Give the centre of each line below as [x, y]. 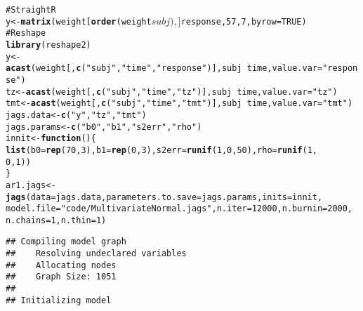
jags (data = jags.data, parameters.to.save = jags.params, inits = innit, [164, 197]
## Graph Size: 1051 [61, 277]
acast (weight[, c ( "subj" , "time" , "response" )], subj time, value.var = [164, 68]
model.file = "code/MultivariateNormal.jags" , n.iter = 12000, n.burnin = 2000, [179, 209]
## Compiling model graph [66, 242]
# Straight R [31, 10]
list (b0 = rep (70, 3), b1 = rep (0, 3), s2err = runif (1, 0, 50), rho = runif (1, [162, 150]
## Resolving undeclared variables [96, 254]
